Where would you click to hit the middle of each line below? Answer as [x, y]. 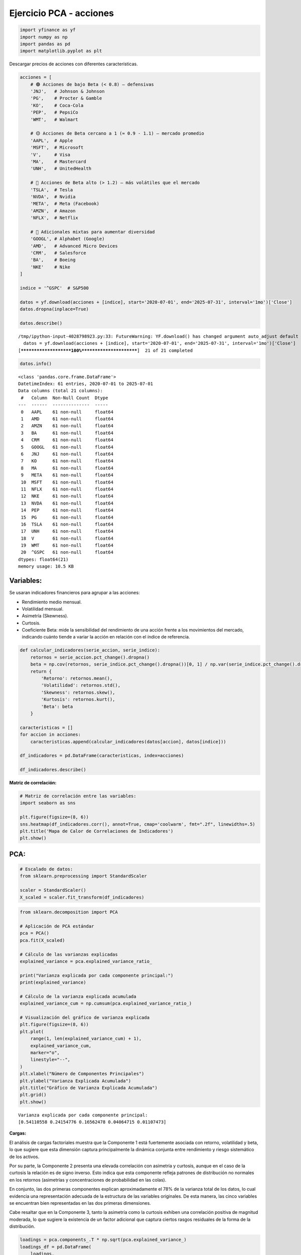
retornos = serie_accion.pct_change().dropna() [90, 657]
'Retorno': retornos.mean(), [77, 678]
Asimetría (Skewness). [45, 616]
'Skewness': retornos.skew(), [78, 692]
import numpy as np [44, 37]
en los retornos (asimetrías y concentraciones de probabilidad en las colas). [88, 1180]
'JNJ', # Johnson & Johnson [67, 91]
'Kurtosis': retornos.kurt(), [78, 700]
